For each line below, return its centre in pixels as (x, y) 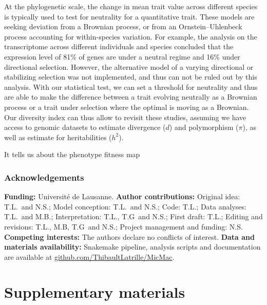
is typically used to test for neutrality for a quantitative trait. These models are (129, 16)
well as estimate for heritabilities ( (58, 137)
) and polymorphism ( (204, 127)
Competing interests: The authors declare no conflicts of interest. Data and (130, 236)
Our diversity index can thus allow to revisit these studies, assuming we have (125, 117)
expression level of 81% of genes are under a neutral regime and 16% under (122, 56)
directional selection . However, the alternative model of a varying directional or (129, 66)
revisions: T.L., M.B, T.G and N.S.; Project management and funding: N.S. (123, 226)
